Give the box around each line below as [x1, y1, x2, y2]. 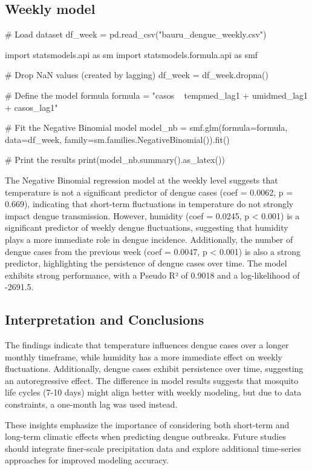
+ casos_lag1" [5, 101, 58, 113]
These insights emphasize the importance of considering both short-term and [5, 418, 290, 431]
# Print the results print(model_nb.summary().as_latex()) [5, 153, 225, 166]
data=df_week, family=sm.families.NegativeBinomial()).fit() [5, 133, 230, 145]
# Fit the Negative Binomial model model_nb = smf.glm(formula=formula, [5, 121, 288, 134]
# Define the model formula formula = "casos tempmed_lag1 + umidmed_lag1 [5, 88, 308, 101]
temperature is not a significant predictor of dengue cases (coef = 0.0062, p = [5, 185, 293, 198]
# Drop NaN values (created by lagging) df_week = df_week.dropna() [5, 68, 268, 81]
